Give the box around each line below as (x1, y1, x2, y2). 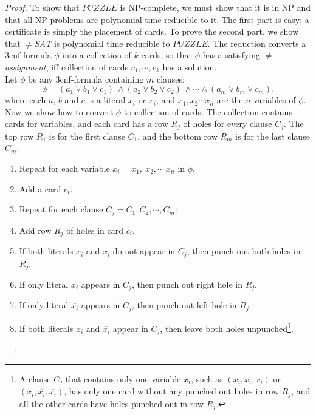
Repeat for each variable (19, 161, 110, 174)
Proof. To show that (5, 1, 80, 13)
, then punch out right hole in (131, 277, 242, 290)
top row (5, 129, 34, 142)
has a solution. (162, 60, 217, 73)
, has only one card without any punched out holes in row (64, 385, 280, 397)
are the (216, 93, 243, 106)
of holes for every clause (183, 117, 272, 130)
